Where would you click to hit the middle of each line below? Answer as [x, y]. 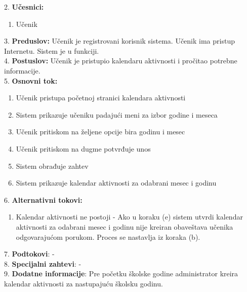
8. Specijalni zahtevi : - [43, 263]
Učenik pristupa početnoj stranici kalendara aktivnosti [101, 98]
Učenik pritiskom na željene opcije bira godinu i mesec [100, 132]
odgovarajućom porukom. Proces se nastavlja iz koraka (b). [108, 236]
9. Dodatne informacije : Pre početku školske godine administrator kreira [121, 273]
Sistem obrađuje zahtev [52, 166]
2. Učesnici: [24, 7]
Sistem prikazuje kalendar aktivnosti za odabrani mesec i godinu [116, 183]
